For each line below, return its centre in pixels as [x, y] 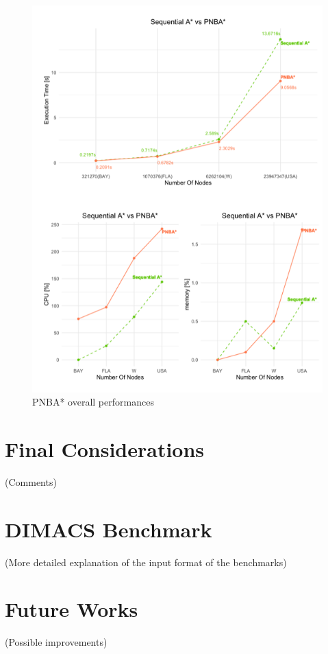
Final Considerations [105, 448]
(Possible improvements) [56, 642]
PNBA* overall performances [93, 402]
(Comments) [31, 481]
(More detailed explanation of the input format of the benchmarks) [146, 562]
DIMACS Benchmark [109, 529]
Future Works [72, 609]
